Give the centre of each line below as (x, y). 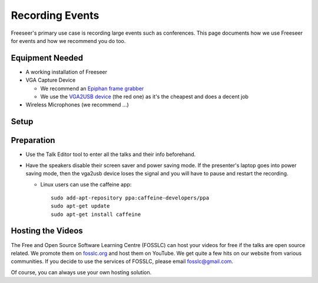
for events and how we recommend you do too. (68, 41)
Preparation (33, 140)
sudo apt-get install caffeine (96, 214)
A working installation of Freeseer (67, 72)
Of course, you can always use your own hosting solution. (81, 272)
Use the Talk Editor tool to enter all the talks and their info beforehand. (111, 154)
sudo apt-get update (80, 206)
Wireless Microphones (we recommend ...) (77, 105)
